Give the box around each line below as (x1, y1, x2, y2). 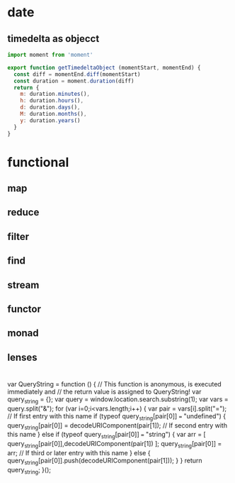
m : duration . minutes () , (20, 90, 91, 98)
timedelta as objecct (7, 33, 100, 45)
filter (7, 230, 30, 242)
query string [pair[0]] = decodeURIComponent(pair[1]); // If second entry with (7, 420, 228, 431)
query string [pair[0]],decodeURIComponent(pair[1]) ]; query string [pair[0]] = (7, 440, 222, 450)
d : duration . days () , (20, 104, 81, 111)
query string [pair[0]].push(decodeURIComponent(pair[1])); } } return (7, 456, 203, 466)
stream (7, 278, 40, 291)
